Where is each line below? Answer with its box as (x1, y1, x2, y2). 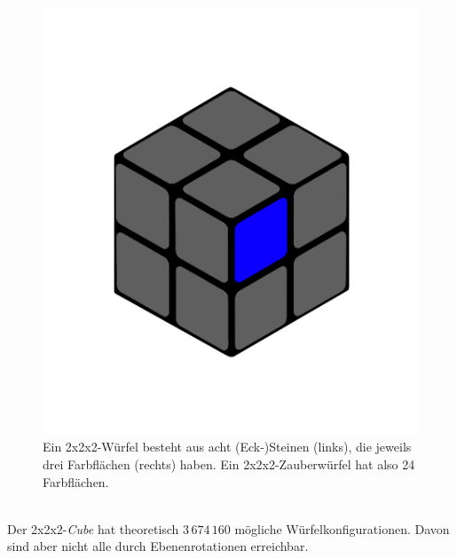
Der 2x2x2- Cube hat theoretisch (7, 519, 179, 538)
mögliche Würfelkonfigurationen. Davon (234, 519, 450, 538)
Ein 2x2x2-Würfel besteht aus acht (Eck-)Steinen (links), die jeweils (43, 437, 412, 456)
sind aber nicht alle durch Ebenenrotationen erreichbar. (7, 537, 309, 555)
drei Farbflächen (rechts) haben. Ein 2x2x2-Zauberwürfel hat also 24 (43, 455, 415, 474)
